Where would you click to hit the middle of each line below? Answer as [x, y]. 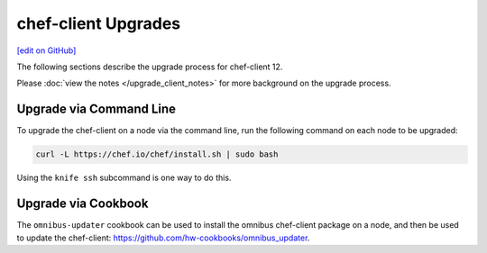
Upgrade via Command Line [96, 109]
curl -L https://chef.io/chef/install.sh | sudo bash [157, 154]
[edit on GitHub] [46, 50]
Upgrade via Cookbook [83, 204]
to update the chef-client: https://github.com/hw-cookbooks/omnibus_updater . [163, 238]
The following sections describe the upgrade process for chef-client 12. [150, 67]
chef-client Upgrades [99, 23]
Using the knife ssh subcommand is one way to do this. [124, 178]
